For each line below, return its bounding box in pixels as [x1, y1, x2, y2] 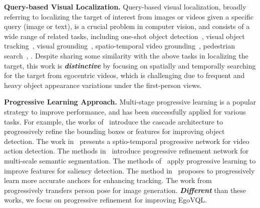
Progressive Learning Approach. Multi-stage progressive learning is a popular [4, 96, 256, 107]
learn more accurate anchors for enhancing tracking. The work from [4, 175, 212, 185]
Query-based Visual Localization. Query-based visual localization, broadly [4, 1, 246, 11]
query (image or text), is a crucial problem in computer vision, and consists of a [4, 21, 250, 31]
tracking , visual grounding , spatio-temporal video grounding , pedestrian [4, 40, 235, 51]
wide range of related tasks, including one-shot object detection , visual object [4, 30, 245, 41]
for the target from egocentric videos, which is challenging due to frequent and [4, 70, 245, 80]
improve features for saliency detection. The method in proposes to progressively [4, 165, 255, 175]
